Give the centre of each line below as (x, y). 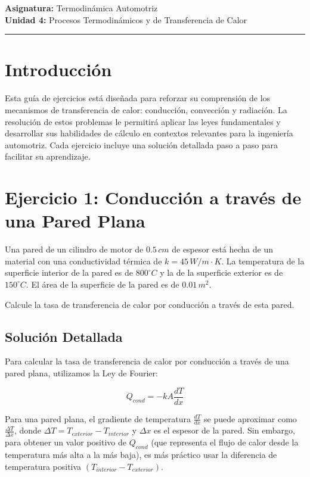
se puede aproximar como (250, 418)
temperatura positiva (43, 466)
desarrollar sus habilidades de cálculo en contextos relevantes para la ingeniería (149, 133)
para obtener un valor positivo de (66, 442)
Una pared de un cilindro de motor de (74, 249)
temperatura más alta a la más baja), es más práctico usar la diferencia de (141, 455)
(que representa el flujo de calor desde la (225, 442)
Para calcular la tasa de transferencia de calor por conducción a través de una (147, 361)
